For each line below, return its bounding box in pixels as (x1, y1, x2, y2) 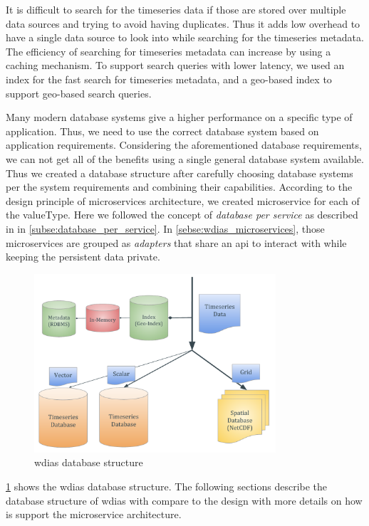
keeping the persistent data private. (6, 249, 160, 264)
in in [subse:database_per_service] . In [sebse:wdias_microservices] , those (6, 221, 325, 236)
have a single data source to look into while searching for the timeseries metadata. (6, 30, 364, 45)
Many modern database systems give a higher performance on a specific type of (6, 110, 353, 125)
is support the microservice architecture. (6, 507, 182, 522)
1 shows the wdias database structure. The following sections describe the (6, 478, 328, 493)
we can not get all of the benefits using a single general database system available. (6, 151, 364, 166)
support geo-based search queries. (6, 85, 152, 100)
